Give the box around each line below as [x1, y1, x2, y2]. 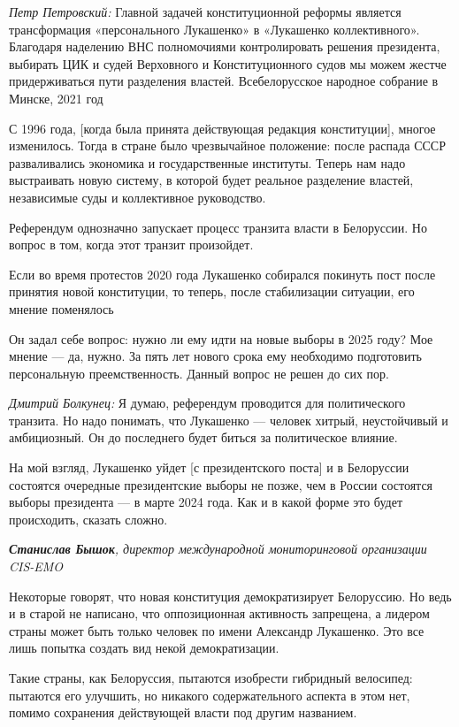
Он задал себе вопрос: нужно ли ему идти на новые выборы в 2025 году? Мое [9, 329, 433, 348]
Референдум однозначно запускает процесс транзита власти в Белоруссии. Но [9, 218, 427, 236]
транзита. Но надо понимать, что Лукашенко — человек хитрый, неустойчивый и [9, 410, 448, 429]
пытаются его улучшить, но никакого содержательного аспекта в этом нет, [9, 685, 410, 704]
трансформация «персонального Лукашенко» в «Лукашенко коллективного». [9, 19, 420, 38]
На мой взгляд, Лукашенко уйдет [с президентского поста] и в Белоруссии [9, 458, 409, 477]
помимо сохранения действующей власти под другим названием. [9, 703, 357, 722]
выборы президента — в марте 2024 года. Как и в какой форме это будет [9, 493, 403, 511]
